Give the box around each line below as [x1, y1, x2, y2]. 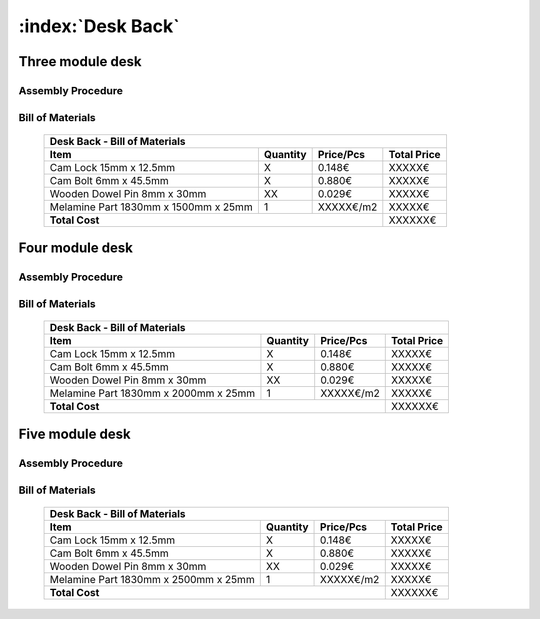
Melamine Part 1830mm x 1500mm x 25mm [49, 200, 254, 214]
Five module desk [18, 426, 131, 443]
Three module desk [18, 53, 142, 70]
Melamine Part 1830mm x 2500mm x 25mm [49, 572, 255, 586]
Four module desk [18, 240, 134, 257]
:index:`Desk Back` [18, 15, 180, 37]
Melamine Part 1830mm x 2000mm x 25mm [49, 386, 255, 400]
